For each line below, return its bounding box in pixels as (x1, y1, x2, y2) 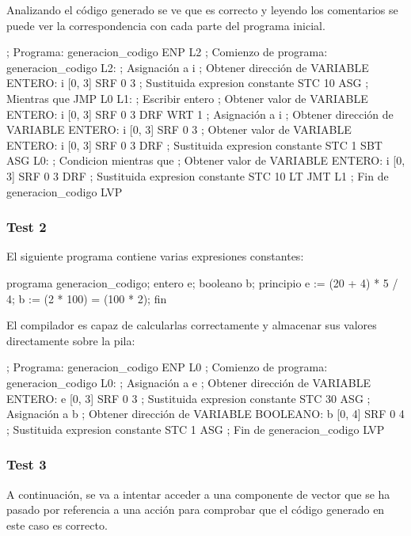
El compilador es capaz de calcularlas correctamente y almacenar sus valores (6, 317, 377, 333)
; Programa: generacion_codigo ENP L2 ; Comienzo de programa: (6, 44, 328, 60)
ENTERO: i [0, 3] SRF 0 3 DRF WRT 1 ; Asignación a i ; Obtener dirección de (6, 105, 394, 122)
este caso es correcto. (6, 516, 108, 533)
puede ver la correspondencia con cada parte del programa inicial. (6, 17, 325, 33)
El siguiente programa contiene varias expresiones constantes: (6, 248, 304, 264)
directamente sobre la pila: (6, 332, 135, 348)
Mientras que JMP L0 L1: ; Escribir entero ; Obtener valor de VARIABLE (6, 89, 368, 106)
